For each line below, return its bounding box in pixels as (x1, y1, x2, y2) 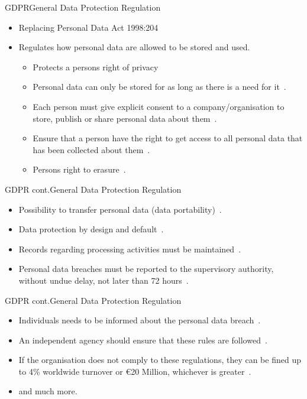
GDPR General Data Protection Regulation (5, 1, 161, 13)
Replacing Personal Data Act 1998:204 (18, 21, 159, 33)
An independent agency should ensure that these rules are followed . (18, 333, 267, 346)
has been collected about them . (33, 143, 150, 155)
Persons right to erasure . (33, 163, 126, 176)
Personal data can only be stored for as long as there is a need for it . (33, 80, 286, 93)
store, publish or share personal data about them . (33, 112, 217, 124)
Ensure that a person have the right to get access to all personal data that (33, 132, 303, 144)
